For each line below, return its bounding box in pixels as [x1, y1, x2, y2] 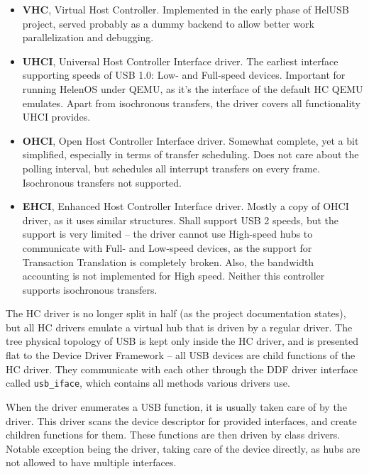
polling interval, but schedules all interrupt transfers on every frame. [22, 160, 320, 175]
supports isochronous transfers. [22, 282, 158, 297]
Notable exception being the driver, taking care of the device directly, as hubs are [6, 441, 360, 456]
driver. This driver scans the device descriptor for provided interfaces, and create [6, 413, 357, 428]
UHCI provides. [22, 109, 91, 124]
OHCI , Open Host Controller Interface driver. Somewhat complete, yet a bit [22, 133, 359, 148]
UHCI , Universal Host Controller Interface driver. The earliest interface [22, 53, 338, 68]
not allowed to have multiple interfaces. [6, 455, 177, 470]
